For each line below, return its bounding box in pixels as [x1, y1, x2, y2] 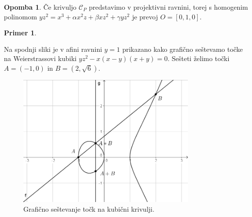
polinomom [4, 11, 37, 21]
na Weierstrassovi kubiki [4, 53, 77, 63]
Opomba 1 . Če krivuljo [4, 2, 77, 12]
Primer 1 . [4, 28, 36, 38]
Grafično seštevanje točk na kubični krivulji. [23, 203, 154, 214]
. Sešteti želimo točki [168, 53, 230, 63]
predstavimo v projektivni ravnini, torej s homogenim [88, 2, 248, 12]
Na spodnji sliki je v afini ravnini [4, 44, 102, 54]
